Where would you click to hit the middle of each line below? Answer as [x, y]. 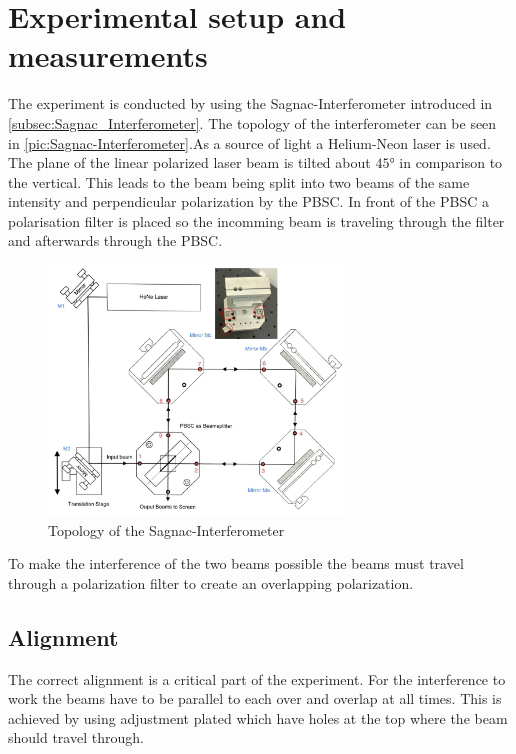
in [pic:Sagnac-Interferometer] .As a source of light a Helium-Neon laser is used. [249, 142]
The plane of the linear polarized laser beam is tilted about [189, 162]
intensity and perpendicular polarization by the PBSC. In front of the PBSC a [248, 201]
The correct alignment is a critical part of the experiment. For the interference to [257, 678]
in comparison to [451, 162]
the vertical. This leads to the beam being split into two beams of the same [239, 181]
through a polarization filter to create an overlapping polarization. [211, 582]
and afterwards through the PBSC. [115, 240]
